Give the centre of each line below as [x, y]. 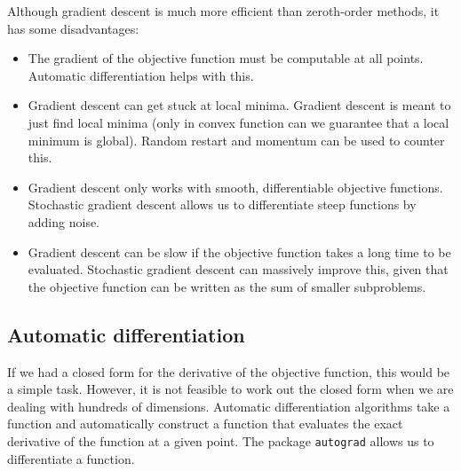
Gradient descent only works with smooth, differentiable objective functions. [235, 187]
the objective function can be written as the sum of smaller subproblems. [227, 286]
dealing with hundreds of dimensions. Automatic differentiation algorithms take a [229, 406]
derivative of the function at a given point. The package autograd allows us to [221, 440]
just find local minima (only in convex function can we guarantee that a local [238, 122]
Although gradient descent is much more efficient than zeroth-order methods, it [223, 11]
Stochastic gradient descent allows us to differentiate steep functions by [222, 204]
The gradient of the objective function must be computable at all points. [226, 58]
